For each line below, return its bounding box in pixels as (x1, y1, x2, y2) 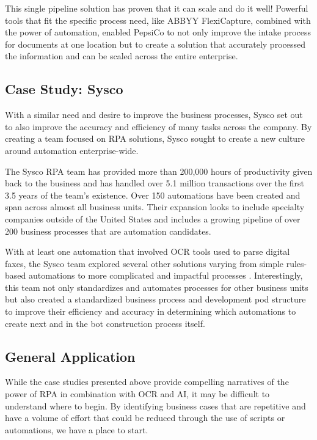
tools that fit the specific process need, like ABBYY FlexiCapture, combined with (5, 13, 311, 26)
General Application (5, 346, 136, 365)
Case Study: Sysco (5, 79, 123, 98)
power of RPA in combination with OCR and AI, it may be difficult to (5, 387, 270, 400)
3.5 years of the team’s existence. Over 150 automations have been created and (5, 188, 301, 201)
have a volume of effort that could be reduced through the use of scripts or (5, 411, 285, 424)
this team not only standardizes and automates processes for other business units (5, 280, 308, 293)
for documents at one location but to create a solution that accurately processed (5, 37, 306, 50)
